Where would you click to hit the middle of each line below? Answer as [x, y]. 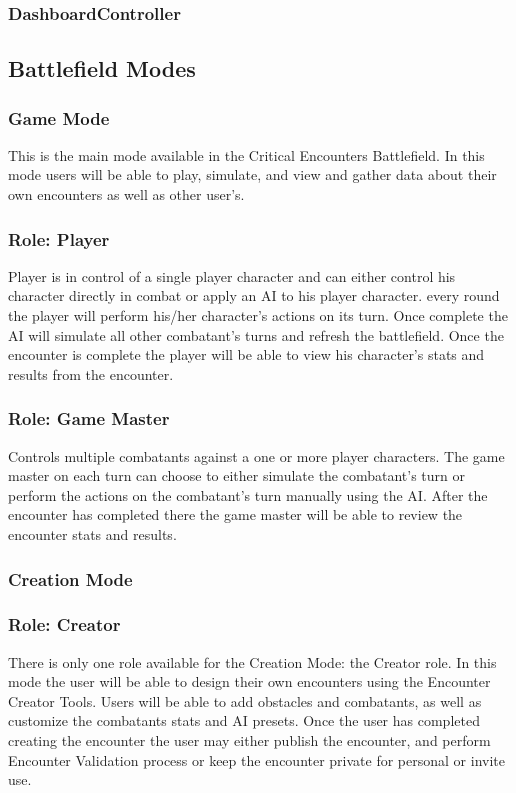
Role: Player [59, 238]
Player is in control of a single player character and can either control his [232, 275]
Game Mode [59, 117]
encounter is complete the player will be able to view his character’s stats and [246, 354]
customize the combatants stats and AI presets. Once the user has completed [244, 720]
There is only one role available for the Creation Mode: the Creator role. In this [252, 661]
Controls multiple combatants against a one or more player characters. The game [256, 455]
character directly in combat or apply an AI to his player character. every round [254, 295]
